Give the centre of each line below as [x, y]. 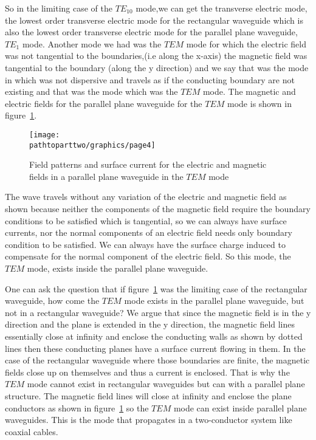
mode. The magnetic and [249, 91]
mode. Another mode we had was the [92, 43]
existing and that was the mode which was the [91, 91]
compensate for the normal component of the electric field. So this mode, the [148, 256]
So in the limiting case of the [59, 8]
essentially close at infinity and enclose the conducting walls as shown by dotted [154, 336]
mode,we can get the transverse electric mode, [222, 8]
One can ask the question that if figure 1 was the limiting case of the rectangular [156, 288]
